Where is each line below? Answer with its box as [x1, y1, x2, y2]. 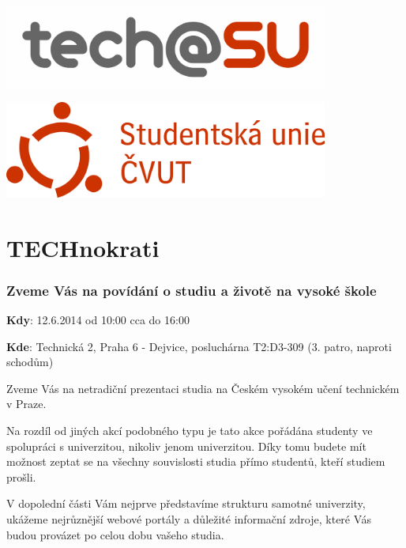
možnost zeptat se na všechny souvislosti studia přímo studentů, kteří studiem [6, 453, 385, 470]
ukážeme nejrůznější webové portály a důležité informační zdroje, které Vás [6, 510, 371, 527]
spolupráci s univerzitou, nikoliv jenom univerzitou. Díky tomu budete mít [6, 437, 367, 454]
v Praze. [6, 395, 47, 412]
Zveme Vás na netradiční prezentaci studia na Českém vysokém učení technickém [6, 380, 400, 396]
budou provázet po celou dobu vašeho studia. [6, 526, 224, 542]
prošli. [6, 468, 36, 485]
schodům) [6, 353, 54, 370]
